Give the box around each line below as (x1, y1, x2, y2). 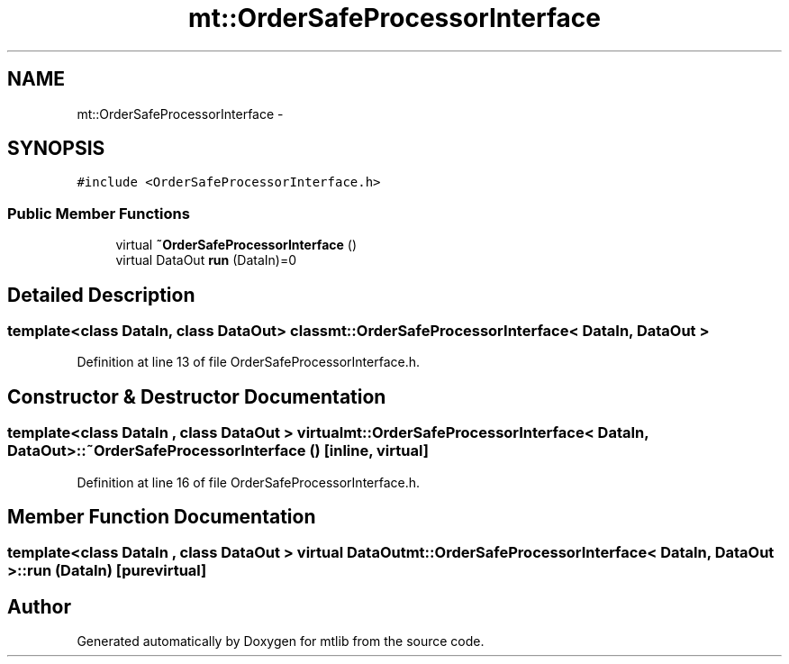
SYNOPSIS (7, 137, 105, 160)
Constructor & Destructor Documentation (7, 385, 386, 408)
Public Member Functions (7, 204, 190, 223)
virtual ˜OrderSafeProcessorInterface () (115, 237, 358, 253)
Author (7, 595, 71, 618)
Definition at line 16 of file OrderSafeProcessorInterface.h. (77, 474, 421, 490)
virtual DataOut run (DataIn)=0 (115, 252, 297, 268)
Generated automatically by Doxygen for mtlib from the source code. (77, 633, 485, 650)
